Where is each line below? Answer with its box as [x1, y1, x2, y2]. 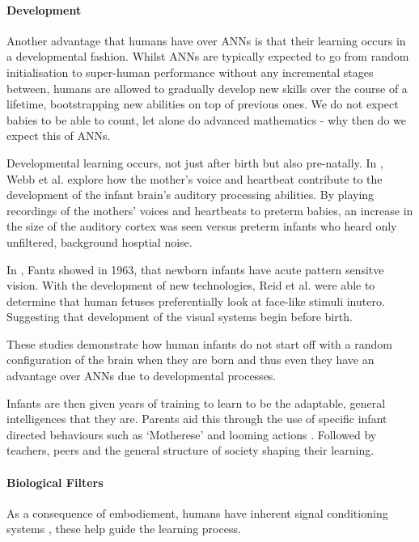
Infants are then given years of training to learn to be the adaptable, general [6, 394, 386, 411]
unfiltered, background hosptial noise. [6, 233, 193, 250]
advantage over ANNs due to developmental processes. [6, 367, 277, 384]
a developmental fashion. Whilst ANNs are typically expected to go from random [6, 48, 409, 65]
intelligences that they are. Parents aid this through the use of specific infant [6, 410, 387, 427]
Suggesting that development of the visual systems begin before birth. [6, 308, 353, 325]
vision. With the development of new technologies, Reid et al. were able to [6, 277, 375, 294]
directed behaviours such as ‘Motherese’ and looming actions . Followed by [6, 426, 377, 442]
